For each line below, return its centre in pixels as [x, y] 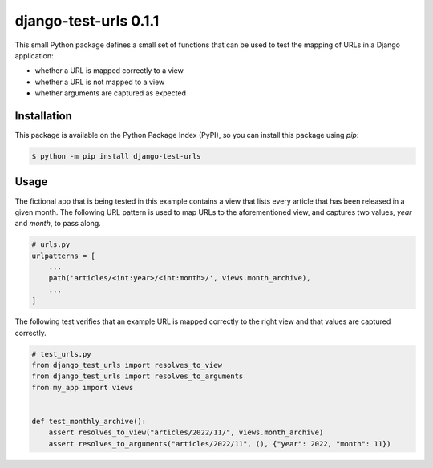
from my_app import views [83, 387]
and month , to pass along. [58, 224]
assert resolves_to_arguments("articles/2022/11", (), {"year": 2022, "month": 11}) [220, 444]
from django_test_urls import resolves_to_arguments [138, 376]
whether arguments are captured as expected [111, 93]
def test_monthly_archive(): [89, 421]
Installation [43, 116]
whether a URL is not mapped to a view [100, 82]
